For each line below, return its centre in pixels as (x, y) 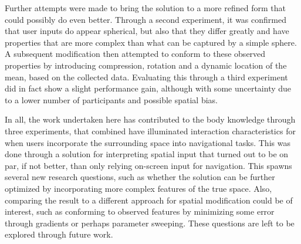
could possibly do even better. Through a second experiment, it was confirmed (146, 19)
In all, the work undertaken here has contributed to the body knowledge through (150, 119)
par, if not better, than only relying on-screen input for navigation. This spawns (148, 165)
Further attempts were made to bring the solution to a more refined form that (145, 8)
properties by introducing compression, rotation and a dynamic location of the (146, 65)
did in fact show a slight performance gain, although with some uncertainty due (148, 88)
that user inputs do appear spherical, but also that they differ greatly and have (147, 31)
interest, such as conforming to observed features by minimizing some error (140, 211)
